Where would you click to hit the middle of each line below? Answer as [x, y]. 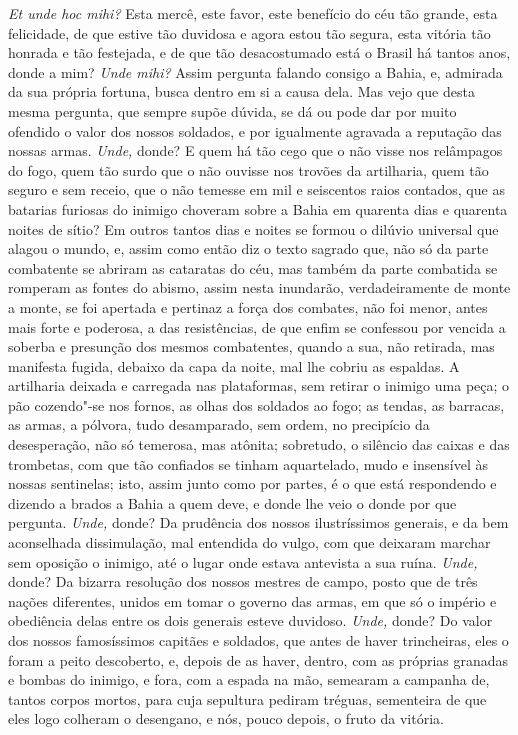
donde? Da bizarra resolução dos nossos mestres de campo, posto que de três [243, 581]
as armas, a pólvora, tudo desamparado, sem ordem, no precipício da [219, 424]
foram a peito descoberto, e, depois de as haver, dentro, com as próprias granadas [258, 659]
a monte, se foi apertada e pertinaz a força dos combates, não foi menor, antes [248, 306]
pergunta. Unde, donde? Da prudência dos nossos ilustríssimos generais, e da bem [258, 522]
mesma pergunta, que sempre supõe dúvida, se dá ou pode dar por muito [232, 110]
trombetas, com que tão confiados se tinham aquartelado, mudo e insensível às [248, 463]
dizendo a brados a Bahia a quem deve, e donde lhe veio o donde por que [232, 502]
